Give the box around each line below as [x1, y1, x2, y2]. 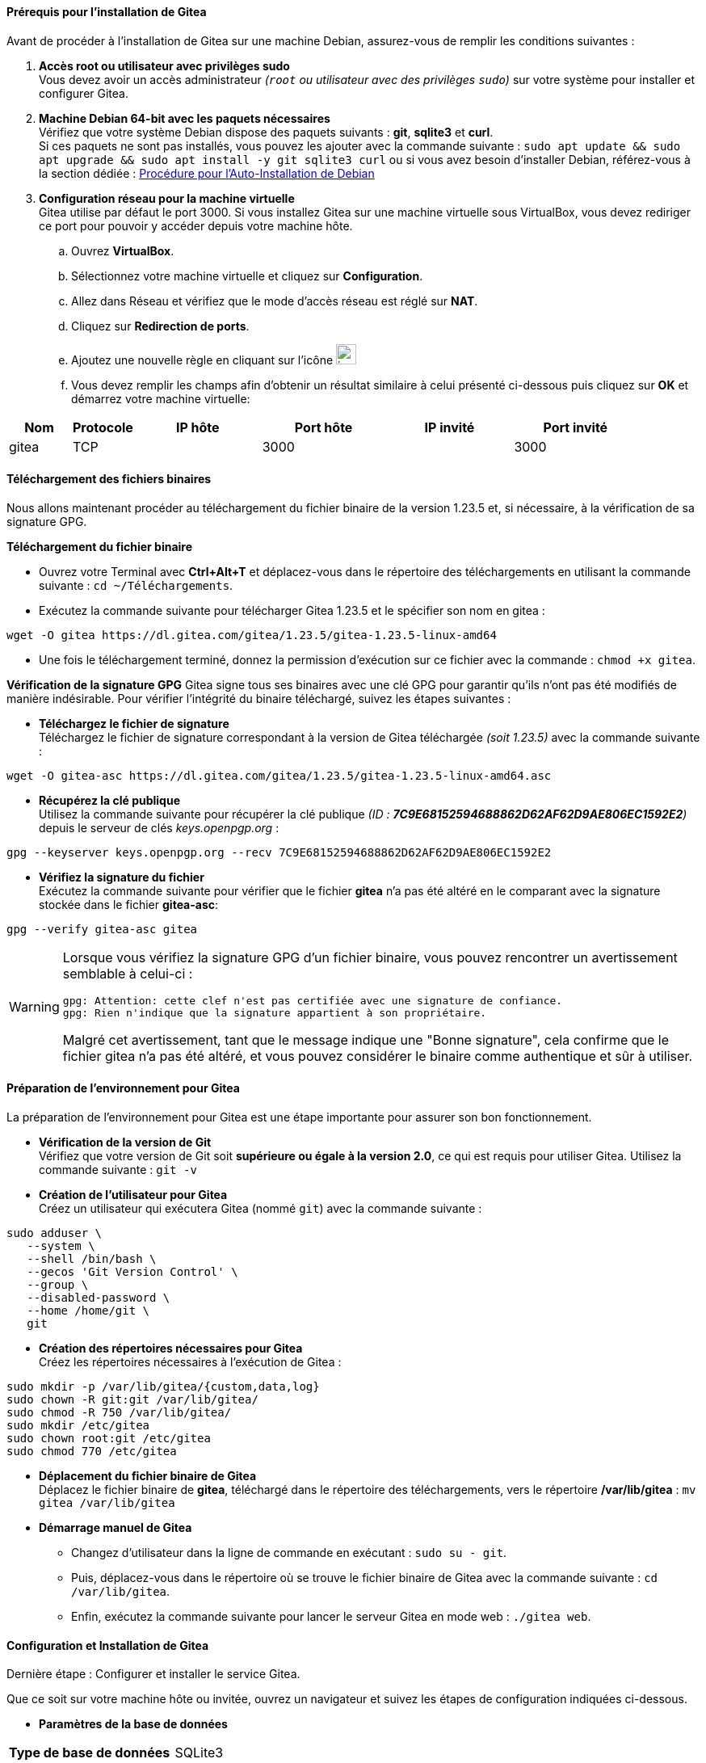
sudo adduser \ [6, 1227, 103, 1240]
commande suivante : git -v [39, 1163, 197, 1177]
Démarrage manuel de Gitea [39, 1521, 192, 1535]
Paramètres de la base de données [39, 1717, 228, 1731]
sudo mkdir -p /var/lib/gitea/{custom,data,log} [6, 1380, 320, 1394]
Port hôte [294, 419, 353, 435]
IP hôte [175, 419, 220, 435]
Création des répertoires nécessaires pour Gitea [39, 1341, 303, 1356]
